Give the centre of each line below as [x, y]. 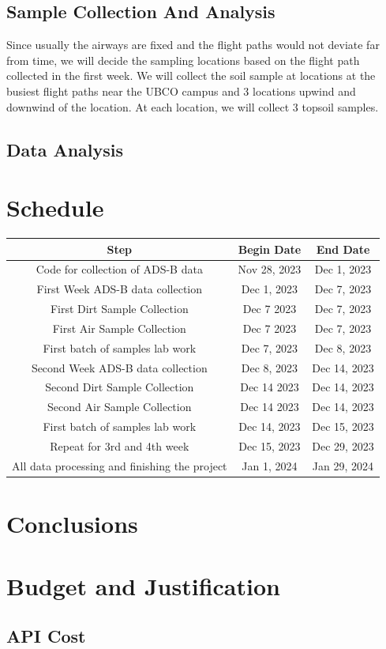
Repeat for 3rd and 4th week [120, 446]
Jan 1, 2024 [270, 465]
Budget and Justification [143, 585]
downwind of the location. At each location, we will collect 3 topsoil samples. [193, 106]
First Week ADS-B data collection [120, 289]
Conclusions [72, 524]
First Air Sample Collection [119, 328]
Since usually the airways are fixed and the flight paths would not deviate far [193, 45]
